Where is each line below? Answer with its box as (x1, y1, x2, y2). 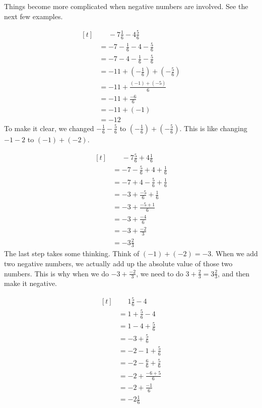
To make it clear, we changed (4, 123, 94, 133)
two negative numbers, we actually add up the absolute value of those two (4, 258, 233, 268)
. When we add (211, 248, 258, 259)
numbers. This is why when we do (4, 268, 109, 278)
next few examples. (4, 11, 63, 21)
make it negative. (4, 278, 57, 288)
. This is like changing (179, 123, 247, 133)
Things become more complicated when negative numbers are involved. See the (4, 1, 248, 11)
